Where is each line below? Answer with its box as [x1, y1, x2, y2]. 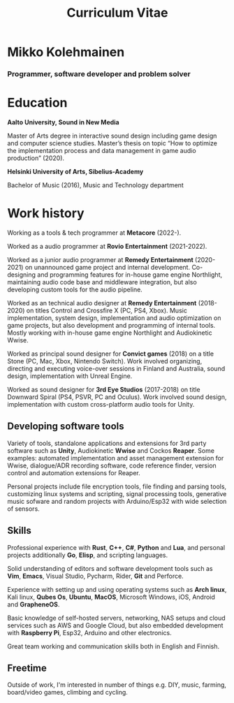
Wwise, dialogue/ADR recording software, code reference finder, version [7, 461, 217, 470]
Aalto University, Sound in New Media [7, 118, 120, 126]
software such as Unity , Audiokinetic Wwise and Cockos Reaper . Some [7, 446, 215, 455]
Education [7, 95, 68, 111]
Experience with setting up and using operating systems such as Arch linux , [7, 585, 227, 593]
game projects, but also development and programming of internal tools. [7, 321, 216, 329]
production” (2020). [7, 154, 65, 162]
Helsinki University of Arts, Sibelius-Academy [7, 168, 144, 176]
